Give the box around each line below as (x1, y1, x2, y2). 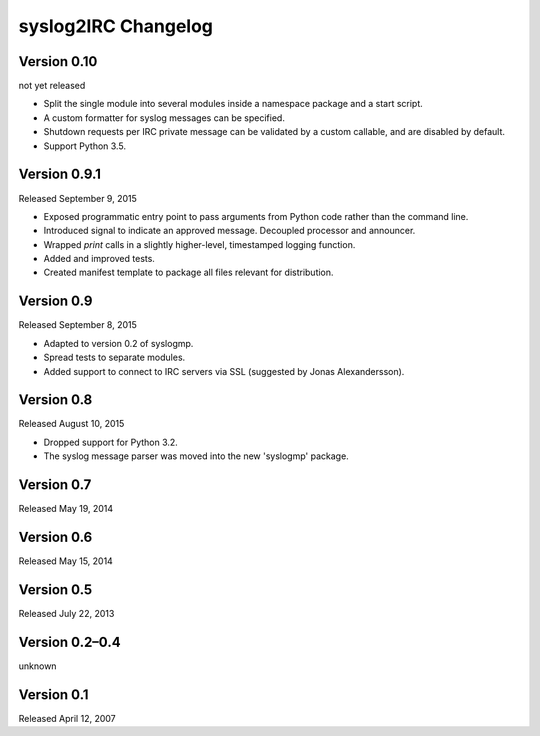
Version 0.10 (18, 53, 98, 70)
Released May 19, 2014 (18, 503, 114, 515)
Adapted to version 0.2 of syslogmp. (43, 337, 194, 349)
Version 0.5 (18, 581, 93, 598)
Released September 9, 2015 (18, 192, 137, 204)
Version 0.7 (18, 476, 92, 494)
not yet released (18, 80, 86, 92)
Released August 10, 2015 (18, 418, 125, 430)
